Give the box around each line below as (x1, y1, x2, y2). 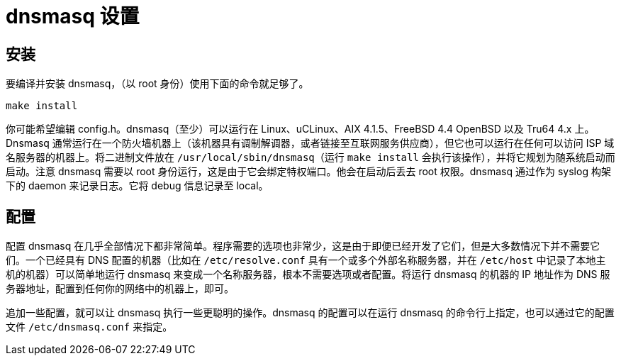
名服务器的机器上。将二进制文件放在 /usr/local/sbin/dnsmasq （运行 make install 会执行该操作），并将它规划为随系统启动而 (6, 151, 615, 164)
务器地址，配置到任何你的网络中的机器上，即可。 (6, 282, 234, 295)
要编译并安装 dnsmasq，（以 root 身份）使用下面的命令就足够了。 (6, 77, 309, 90)
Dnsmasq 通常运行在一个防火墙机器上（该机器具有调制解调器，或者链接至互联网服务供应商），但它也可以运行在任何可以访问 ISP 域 (6, 137, 615, 150)
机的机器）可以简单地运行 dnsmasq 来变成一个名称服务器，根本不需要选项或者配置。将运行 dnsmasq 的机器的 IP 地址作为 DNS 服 (6, 268, 610, 281)
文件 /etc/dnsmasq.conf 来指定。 (6, 321, 173, 333)
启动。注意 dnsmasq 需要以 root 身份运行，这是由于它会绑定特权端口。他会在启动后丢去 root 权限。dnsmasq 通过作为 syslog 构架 (6, 165, 611, 178)
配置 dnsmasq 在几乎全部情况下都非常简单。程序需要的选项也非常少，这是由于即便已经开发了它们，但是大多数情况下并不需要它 (6, 240, 600, 252)
